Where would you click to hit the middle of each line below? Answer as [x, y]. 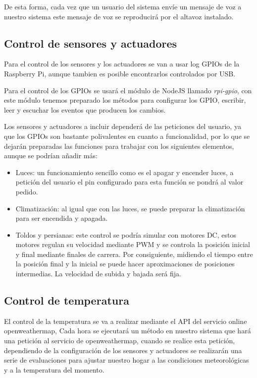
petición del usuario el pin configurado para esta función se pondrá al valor [129, 182]
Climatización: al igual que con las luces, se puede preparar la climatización [130, 208]
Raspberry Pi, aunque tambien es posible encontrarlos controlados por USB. [120, 73]
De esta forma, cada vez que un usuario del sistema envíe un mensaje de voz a [123, 6]
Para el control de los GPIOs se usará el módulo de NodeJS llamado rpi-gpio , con [128, 90]
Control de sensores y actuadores [91, 43]
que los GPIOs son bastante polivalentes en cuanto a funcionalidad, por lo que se [127, 136]
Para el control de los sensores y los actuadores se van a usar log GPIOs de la [122, 64]
